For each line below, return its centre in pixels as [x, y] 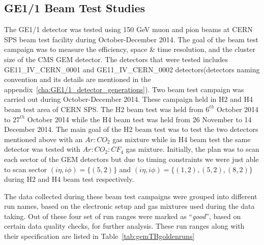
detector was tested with [42, 149]
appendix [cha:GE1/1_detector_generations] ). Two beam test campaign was [124, 89]
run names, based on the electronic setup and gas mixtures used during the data [129, 206]
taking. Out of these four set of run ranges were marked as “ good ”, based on [123, 216]
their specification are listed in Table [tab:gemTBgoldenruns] [99, 236]
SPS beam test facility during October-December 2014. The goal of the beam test [131, 39]
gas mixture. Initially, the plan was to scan [193, 149]
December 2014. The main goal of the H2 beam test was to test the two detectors [131, 129]
